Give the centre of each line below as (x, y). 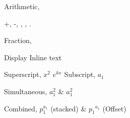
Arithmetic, (22, 6)
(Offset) (114, 108)
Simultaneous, (26, 91)
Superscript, (23, 74)
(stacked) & (69, 108)
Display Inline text (33, 57)
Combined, (21, 108)
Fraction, (18, 40)
